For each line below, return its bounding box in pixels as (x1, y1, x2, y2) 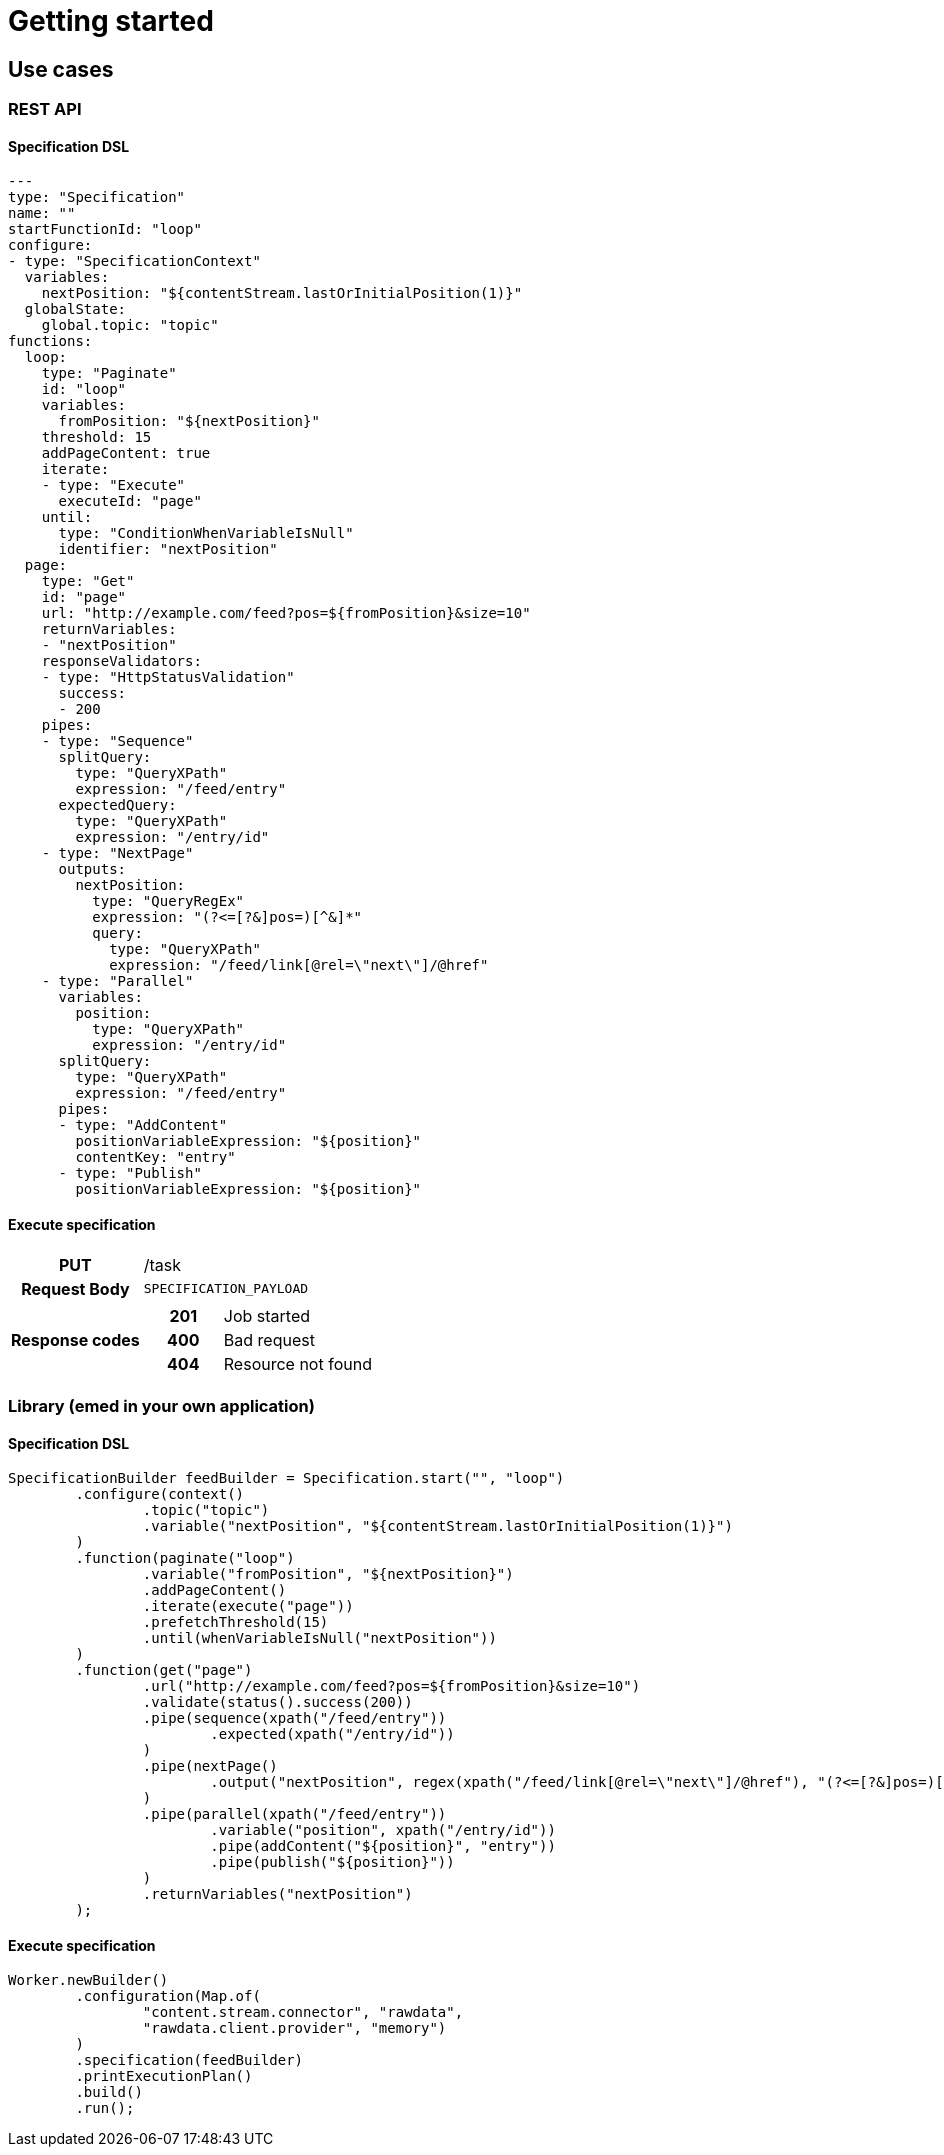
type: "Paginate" (41, 365, 177, 382)
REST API (8, 99, 82, 120)
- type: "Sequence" (41, 733, 194, 750)
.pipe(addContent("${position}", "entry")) (210, 1838, 556, 1855)
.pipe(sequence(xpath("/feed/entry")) (142, 1710, 447, 1727)
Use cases (8, 56, 114, 82)
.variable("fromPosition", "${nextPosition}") (142, 1566, 514, 1583)
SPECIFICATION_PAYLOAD (143, 1281, 309, 1297)
